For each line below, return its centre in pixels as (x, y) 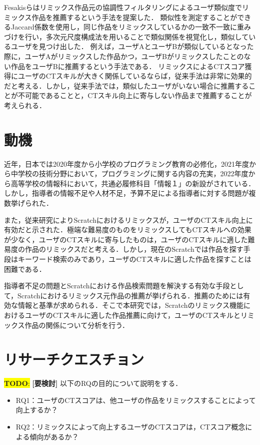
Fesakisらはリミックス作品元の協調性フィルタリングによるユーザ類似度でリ (127, 7)
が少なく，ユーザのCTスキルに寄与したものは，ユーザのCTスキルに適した (126, 239)
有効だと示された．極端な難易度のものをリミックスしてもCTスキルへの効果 (128, 230)
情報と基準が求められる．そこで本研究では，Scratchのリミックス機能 (131, 305)
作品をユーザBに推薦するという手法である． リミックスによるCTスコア (128, 66)
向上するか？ (37, 410)
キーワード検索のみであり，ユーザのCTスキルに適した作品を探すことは (134, 259)
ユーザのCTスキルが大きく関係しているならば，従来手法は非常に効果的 (135, 76)
